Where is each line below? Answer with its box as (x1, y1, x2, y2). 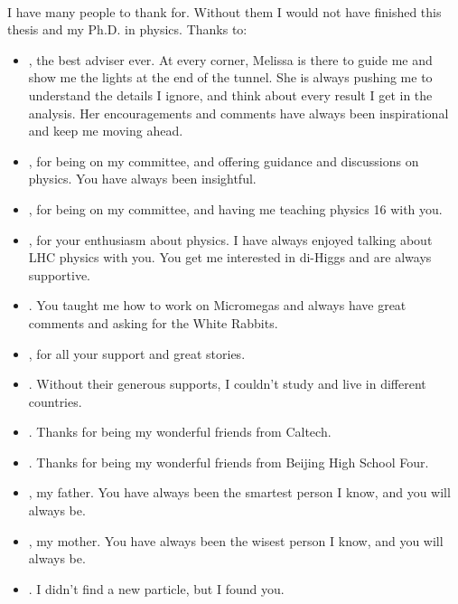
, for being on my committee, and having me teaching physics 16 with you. (28, 199, 443, 218)
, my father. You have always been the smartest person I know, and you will (28, 483, 451, 502)
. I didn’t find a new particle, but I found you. (28, 579, 285, 598)
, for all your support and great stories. (28, 344, 246, 363)
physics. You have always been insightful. (28, 169, 257, 188)
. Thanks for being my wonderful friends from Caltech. (28, 422, 332, 441)
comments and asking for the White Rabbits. (28, 313, 278, 332)
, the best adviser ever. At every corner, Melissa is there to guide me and (28, 50, 433, 69)
